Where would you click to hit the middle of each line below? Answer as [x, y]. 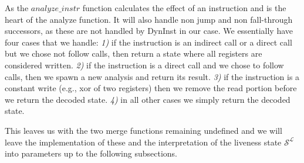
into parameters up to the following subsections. [91, 153]
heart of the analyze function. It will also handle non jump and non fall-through [149, 19]
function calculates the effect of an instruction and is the [184, 8]
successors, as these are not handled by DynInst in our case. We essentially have [149, 31]
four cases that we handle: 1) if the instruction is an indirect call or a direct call [148, 42]
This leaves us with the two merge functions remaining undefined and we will [143, 130]
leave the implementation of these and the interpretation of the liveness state [143, 142]
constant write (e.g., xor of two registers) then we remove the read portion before [151, 88]
